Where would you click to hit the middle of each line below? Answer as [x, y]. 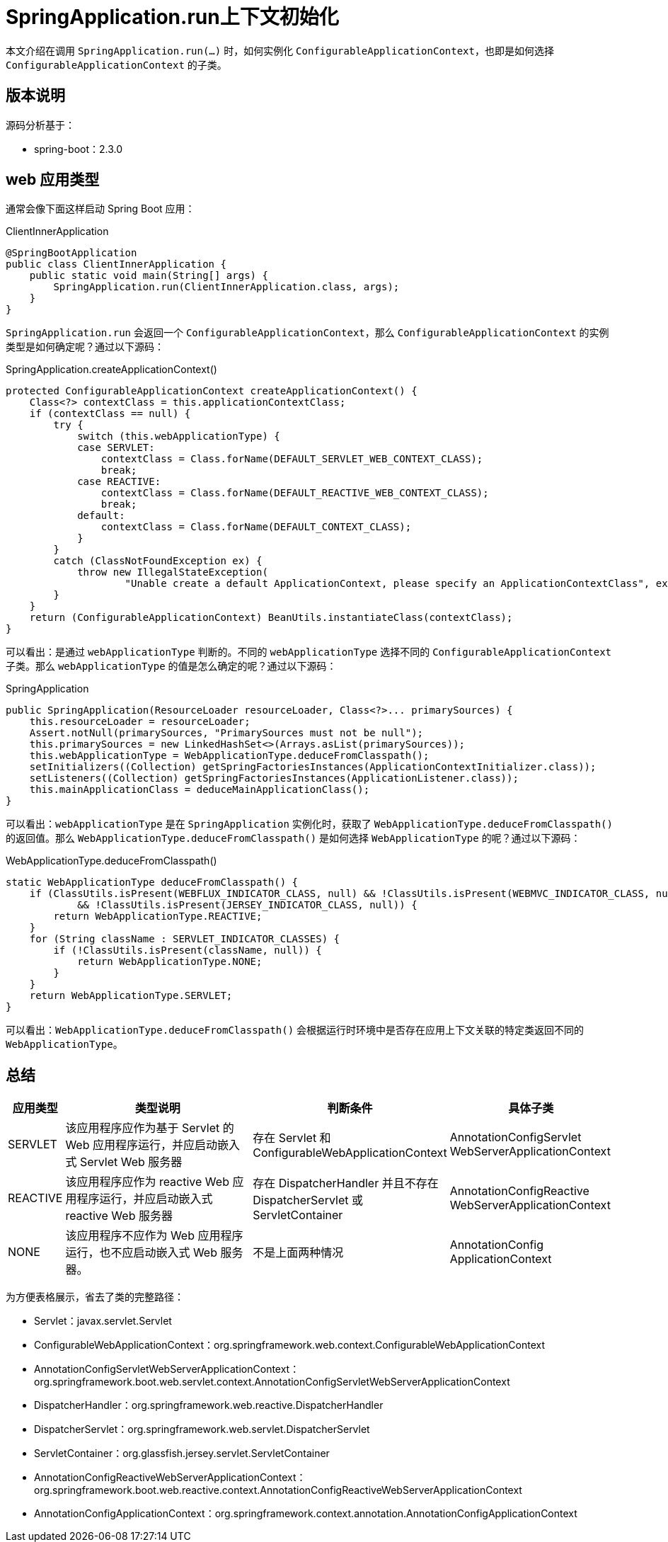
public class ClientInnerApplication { [116, 264]
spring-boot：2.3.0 [79, 149]
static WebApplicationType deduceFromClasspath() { [152, 883]
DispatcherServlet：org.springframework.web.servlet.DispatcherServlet [202, 1429]
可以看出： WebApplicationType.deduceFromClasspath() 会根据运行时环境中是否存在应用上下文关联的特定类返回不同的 [295, 1030]
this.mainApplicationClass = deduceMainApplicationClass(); [200, 790]
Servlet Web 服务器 [131, 1162]
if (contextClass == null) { [110, 414]
